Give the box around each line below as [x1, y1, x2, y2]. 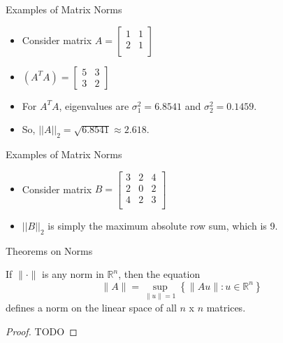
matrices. [206, 300, 246, 314]
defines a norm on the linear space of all [6, 300, 177, 314]
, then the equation [118, 267, 201, 281]
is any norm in [42, 267, 104, 281]
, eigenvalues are [59, 98, 129, 113]
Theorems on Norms [6, 243, 93, 258]
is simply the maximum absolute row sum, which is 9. [48, 218, 278, 232]
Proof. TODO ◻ [6, 323, 78, 338]
